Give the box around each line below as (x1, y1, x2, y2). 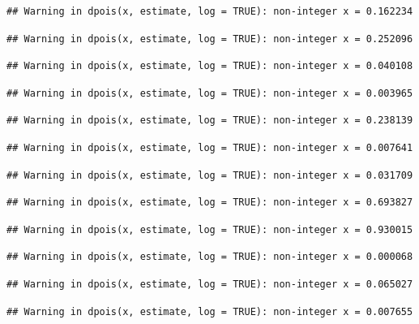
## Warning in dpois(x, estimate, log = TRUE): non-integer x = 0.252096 (6, 32, 413, 45)
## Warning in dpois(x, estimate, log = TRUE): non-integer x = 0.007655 (6, 305, 413, 318)
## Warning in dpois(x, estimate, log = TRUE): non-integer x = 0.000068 (6, 251, 413, 263)
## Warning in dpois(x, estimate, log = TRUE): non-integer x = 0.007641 (6, 141, 413, 153)
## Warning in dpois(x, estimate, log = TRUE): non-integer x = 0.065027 (6, 278, 413, 290)
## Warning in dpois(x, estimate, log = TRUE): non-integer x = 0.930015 (6, 223, 413, 235)
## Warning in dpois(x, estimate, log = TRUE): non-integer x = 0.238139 (6, 114, 413, 127)
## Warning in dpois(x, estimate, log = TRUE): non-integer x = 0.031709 (6, 169, 413, 181)
